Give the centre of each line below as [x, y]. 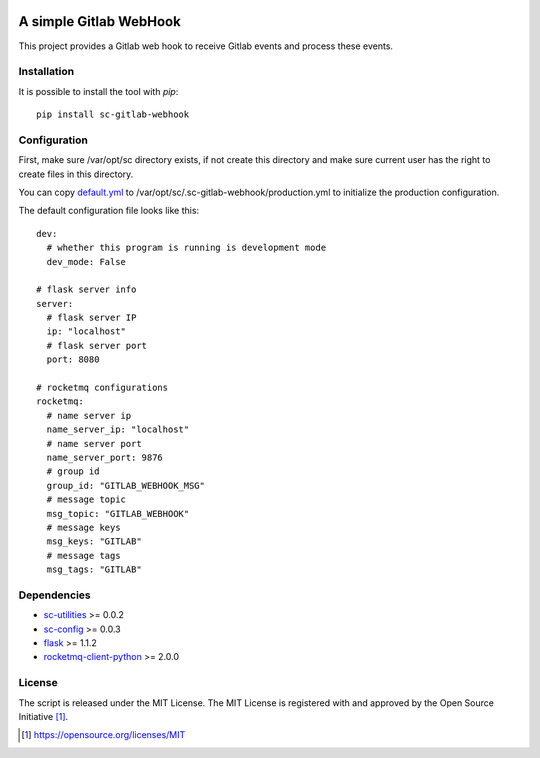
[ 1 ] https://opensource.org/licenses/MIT [103, 735]
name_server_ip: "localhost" [118, 429]
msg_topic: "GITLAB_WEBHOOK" [118, 513]
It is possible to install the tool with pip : [98, 91]
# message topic [86, 499]
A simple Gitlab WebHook [100, 21]
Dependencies [55, 595]
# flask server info [86, 289]
